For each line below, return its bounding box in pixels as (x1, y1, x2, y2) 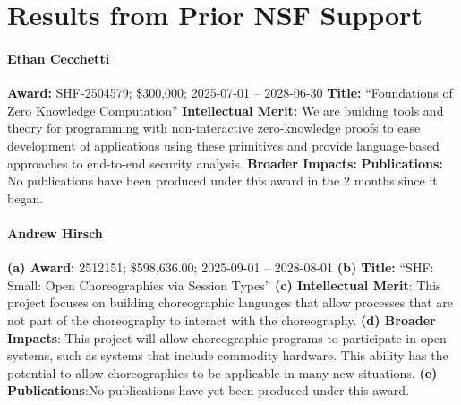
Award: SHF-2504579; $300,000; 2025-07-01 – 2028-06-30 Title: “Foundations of (7, 83, 453, 102)
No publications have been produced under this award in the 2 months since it (7, 171, 438, 190)
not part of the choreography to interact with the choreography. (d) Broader (7, 310, 436, 329)
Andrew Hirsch (7, 223, 103, 242)
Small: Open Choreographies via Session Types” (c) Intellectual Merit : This (7, 275, 441, 294)
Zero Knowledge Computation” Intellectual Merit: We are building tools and (7, 100, 444, 119)
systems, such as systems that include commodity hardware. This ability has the (7, 346, 448, 365)
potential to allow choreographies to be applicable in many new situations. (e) (7, 363, 438, 382)
